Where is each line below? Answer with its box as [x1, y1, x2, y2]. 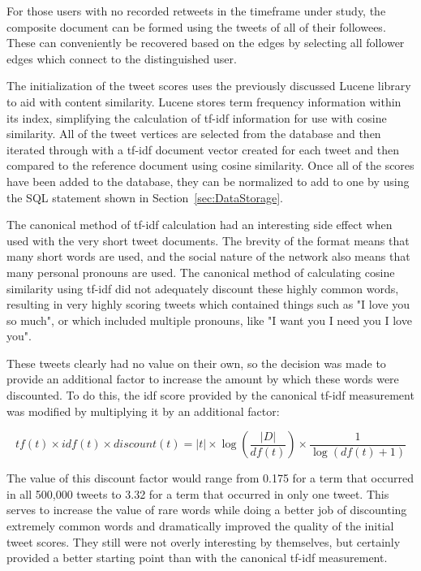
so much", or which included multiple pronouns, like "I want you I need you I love [6, 311, 412, 328]
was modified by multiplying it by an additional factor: [6, 402, 280, 419]
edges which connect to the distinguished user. [6, 50, 237, 67]
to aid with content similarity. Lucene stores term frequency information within [6, 93, 402, 110]
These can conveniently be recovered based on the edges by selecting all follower [6, 34, 405, 51]
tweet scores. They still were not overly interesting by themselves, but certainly [6, 533, 401, 550]
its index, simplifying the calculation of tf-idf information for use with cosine [6, 109, 387, 126]
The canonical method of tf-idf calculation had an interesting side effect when [6, 216, 393, 233]
